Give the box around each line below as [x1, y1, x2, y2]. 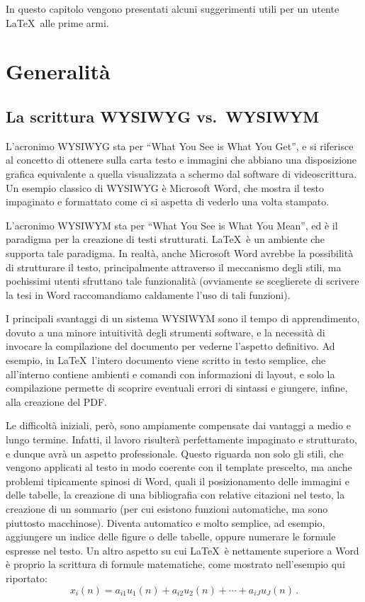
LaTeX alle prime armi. [6, 15, 109, 30]
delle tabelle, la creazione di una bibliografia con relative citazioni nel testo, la [6, 487, 345, 502]
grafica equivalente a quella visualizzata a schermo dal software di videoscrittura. [6, 166, 357, 181]
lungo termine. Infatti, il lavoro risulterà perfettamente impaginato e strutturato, [6, 432, 357, 447]
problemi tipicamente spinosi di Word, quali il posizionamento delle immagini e [6, 473, 349, 488]
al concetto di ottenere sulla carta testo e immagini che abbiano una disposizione [6, 152, 357, 167]
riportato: [6, 570, 47, 585]
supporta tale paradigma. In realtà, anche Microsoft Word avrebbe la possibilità [6, 245, 354, 260]
